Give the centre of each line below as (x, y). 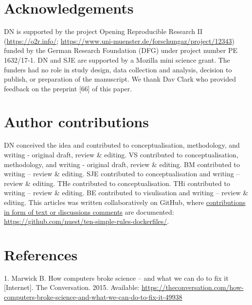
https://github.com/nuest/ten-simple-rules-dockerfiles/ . (87, 221)
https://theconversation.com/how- (192, 287)
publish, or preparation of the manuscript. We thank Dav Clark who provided (120, 79)
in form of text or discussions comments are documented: (89, 212)
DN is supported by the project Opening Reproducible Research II (103, 31)
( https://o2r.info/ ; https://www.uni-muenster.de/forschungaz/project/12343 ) (119, 41)
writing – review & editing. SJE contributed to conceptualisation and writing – (122, 174)
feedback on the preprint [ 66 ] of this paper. (68, 88)
